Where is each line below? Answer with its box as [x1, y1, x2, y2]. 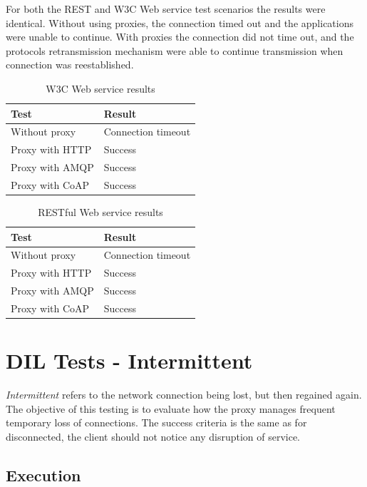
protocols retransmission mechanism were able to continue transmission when [6, 43, 343, 58]
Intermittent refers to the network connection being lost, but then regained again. [6, 387, 362, 402]
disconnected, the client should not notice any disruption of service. [6, 429, 301, 444]
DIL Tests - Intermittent [6, 346, 253, 375]
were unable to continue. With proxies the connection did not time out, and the [6, 29, 354, 44]
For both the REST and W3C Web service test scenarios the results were [6, 1, 326, 16]
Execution [6, 463, 81, 486]
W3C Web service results [46, 81, 155, 96]
